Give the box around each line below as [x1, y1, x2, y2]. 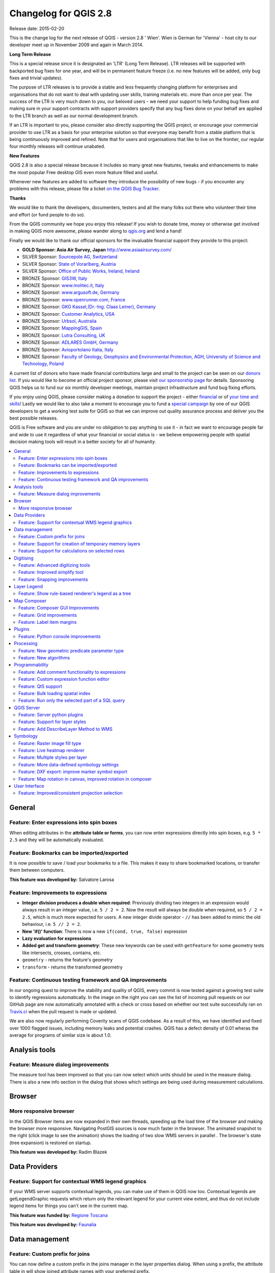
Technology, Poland [22, 361, 64, 367]
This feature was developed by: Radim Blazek [9, 1149, 107, 1155]
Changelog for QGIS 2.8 [9, 8, 112, 19]
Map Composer [14, 597, 47, 603]
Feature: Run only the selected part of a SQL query [18, 698, 125, 704]
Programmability [14, 662, 48, 668]
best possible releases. [9, 415, 58, 421]
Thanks [9, 195, 26, 201]
